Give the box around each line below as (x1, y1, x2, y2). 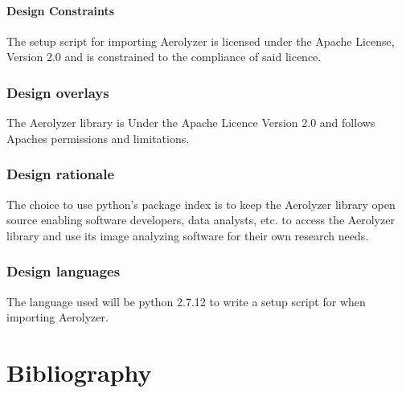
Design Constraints (6, 2, 115, 18)
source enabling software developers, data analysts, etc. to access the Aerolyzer (6, 211, 395, 228)
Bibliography (6, 355, 152, 388)
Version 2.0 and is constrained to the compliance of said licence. (6, 48, 322, 65)
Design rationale (6, 164, 115, 184)
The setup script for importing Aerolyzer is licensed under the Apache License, (6, 32, 395, 49)
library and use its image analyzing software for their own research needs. (6, 227, 369, 244)
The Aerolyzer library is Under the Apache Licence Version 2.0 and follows (6, 114, 375, 131)
